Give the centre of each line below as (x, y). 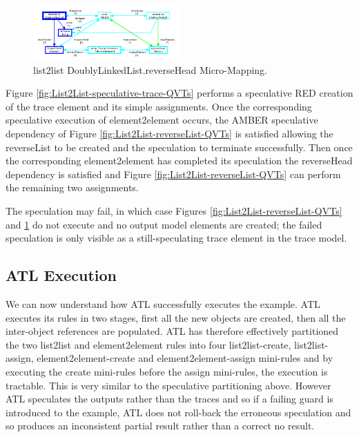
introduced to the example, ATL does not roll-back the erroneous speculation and (178, 412)
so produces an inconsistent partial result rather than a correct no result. (160, 426)
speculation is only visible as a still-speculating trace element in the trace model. (176, 238)
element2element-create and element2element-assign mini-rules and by (185, 358)
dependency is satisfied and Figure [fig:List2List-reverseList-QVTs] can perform (173, 174)
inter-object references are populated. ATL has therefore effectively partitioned (172, 331)
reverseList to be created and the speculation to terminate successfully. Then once (179, 147)
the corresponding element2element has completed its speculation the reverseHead (179, 161)
